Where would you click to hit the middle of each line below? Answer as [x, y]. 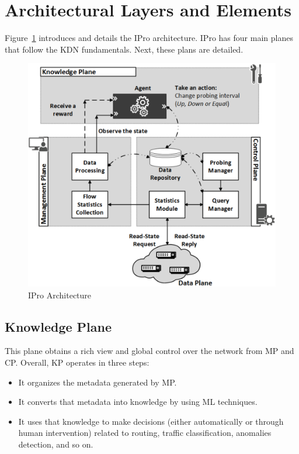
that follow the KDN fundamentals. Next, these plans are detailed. [124, 49]
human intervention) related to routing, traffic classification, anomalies [145, 433]
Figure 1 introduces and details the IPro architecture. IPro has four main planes [149, 38]
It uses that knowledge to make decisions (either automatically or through [151, 421]
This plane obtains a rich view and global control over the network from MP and [149, 351]
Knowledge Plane [58, 326]
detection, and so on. [56, 444]
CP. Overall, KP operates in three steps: [77, 362]
